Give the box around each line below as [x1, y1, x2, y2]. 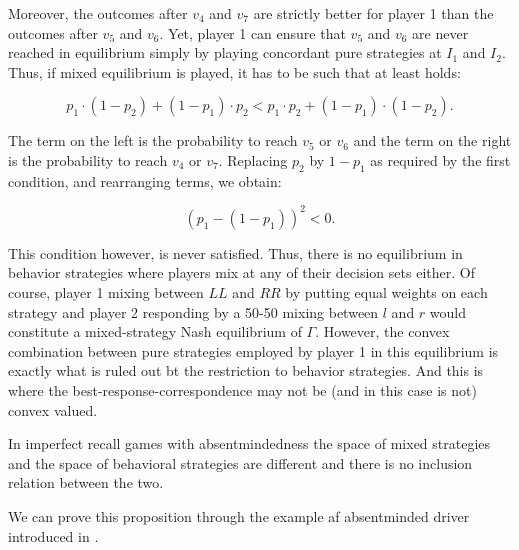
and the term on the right [353, 130, 512, 151]
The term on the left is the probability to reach [8, 130, 298, 151]
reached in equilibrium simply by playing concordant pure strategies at [8, 42, 442, 63]
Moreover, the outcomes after [8, 3, 188, 23]
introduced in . [8, 525, 99, 546]
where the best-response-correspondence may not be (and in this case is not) [8, 380, 477, 401]
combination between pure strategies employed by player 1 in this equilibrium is [8, 340, 499, 361]
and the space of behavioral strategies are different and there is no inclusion [8, 452, 473, 473]
